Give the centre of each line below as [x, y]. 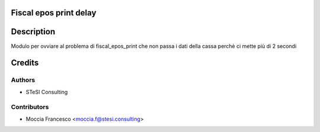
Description [33, 32]
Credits [25, 63]
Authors [23, 80]
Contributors [30, 107]
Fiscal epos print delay [54, 13]
